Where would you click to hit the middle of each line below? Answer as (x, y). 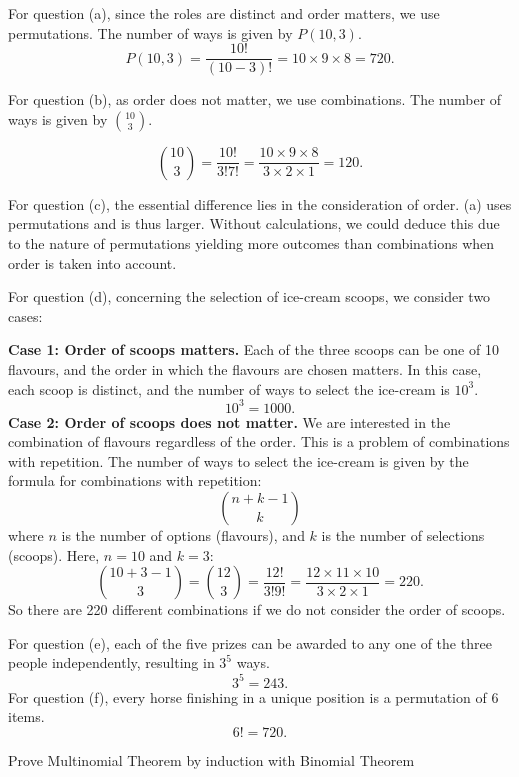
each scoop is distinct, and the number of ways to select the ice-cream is (229, 388)
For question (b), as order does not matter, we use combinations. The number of (255, 99)
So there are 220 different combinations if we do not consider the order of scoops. (257, 609)
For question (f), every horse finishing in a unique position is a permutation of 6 (253, 696)
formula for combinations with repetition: (135, 480)
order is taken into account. (92, 262)
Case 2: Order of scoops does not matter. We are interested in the (229, 421)
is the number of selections (403, 535)
